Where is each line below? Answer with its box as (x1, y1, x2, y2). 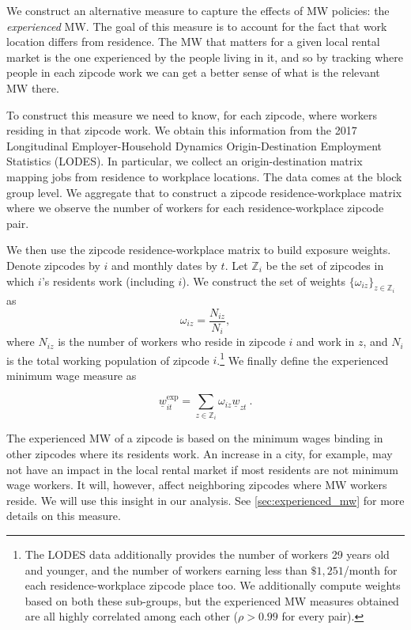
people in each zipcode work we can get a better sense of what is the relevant (6, 64, 380, 81)
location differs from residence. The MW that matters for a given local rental (6, 33, 380, 50)
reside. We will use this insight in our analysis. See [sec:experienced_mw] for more (6, 491, 405, 508)
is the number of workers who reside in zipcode (58, 333, 285, 350)
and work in (296, 333, 355, 350)
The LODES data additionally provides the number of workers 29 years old (25, 546, 390, 563)
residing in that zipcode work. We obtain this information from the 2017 (6, 122, 357, 139)
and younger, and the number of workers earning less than (25, 561, 307, 578)
